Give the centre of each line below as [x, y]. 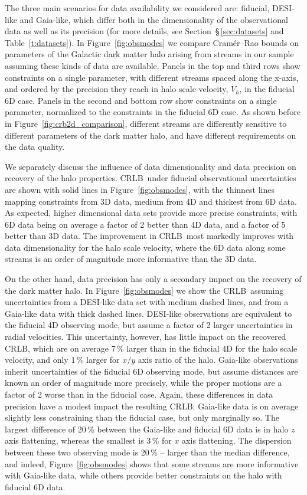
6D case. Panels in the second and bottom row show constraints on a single [141, 100]
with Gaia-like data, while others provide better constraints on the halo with [143, 475]
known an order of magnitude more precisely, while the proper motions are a [143, 383]
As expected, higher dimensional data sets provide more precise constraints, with [151, 213]
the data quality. [35, 147]
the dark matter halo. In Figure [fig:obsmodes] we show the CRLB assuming [144, 290]
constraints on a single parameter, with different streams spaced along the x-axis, [152, 77]
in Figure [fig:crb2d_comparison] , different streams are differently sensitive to [146, 123]
